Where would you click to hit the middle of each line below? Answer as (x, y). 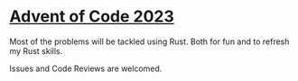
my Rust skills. (36, 50)
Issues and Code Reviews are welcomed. (86, 68)
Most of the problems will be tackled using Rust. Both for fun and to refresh (149, 41)
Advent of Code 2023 (92, 17)
